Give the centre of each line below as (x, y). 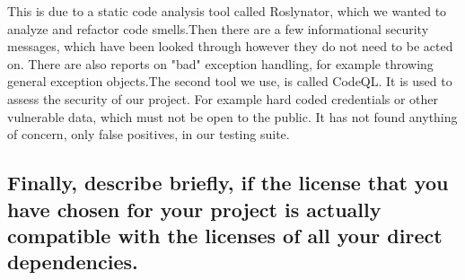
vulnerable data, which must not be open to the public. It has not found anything (232, 116)
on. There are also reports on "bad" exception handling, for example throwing (220, 63)
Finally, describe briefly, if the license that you (228, 183)
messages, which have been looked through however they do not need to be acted (230, 46)
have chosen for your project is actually (194, 209)
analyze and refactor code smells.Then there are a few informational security (218, 28)
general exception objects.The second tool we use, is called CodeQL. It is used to (230, 81)
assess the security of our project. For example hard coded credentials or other (223, 98)
